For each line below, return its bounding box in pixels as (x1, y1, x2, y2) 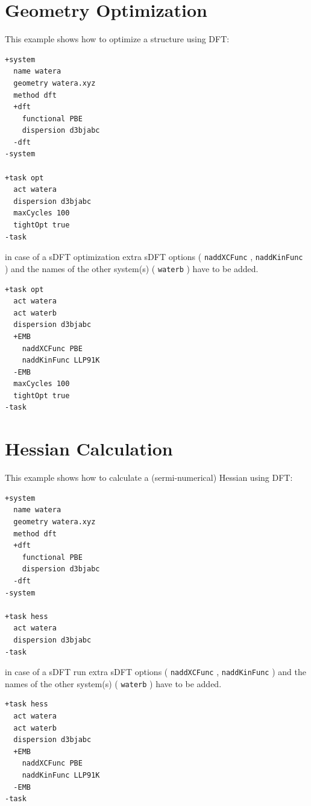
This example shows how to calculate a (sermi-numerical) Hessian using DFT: (5, 471, 293, 484)
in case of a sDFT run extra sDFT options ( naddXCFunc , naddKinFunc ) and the (5, 665, 306, 678)
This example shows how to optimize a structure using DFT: (5, 33, 230, 45)
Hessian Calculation (5, 436, 173, 461)
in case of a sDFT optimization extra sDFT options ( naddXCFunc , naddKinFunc (5, 250, 303, 263)
